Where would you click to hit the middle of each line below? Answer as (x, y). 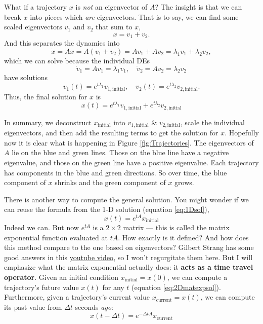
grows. (184, 182)
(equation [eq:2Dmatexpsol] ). (176, 287)
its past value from (33, 307)
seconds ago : (94, 307)
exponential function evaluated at (56, 237)
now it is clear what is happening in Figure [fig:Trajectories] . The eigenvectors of (129, 142)
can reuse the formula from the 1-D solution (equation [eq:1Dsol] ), (107, 209)
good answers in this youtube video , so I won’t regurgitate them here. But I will (128, 257)
